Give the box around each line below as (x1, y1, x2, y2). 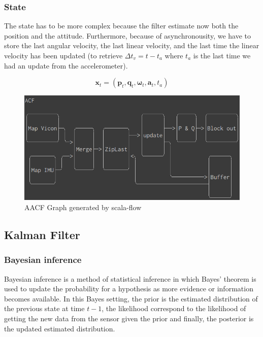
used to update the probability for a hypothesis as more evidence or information (4, 283, 253, 294)
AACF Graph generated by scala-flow (24, 202, 142, 213)
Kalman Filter (4, 227, 80, 243)
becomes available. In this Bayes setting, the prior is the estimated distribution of (4, 293, 258, 304)
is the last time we (193, 50, 251, 60)
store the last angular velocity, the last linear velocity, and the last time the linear (4, 40, 259, 51)
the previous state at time (4, 303, 85, 314)
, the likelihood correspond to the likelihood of (102, 303, 246, 314)
